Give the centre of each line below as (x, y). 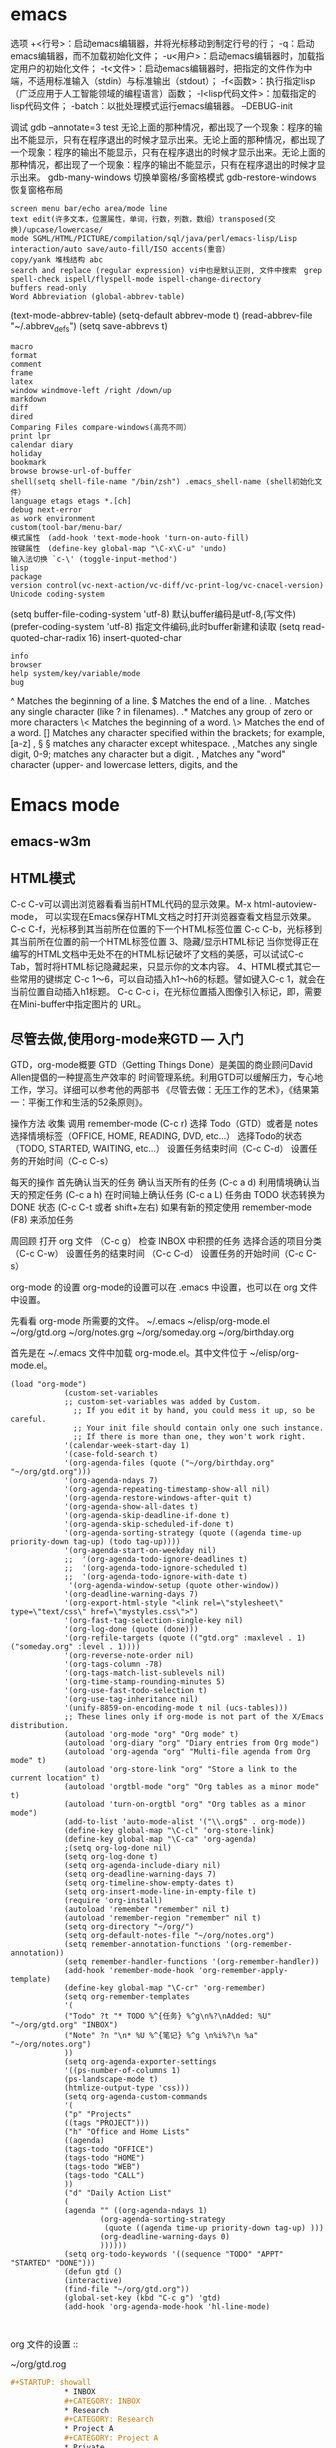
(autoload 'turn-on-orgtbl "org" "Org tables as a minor (185, 1804)
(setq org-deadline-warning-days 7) (140, 1874)
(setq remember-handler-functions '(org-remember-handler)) (191, 1961)
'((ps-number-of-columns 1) (122, 2070)
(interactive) (93, 2280)
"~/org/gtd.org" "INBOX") (64, 2024)
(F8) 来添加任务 (42, 1219)
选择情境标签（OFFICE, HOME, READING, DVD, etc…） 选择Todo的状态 (156, 1135)
